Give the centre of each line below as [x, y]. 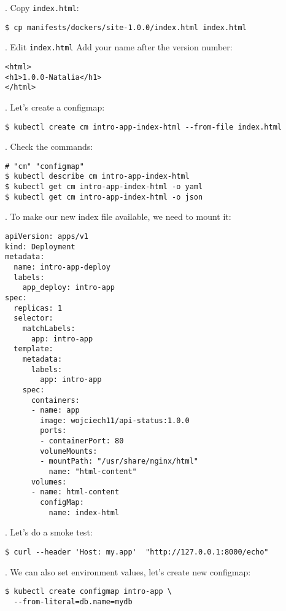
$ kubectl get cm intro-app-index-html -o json [104, 197]
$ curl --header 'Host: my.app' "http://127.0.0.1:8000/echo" [137, 552]
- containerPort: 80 [82, 441]
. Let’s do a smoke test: [49, 532]
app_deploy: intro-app [68, 288]
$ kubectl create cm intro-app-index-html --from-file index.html [144, 127]
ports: [53, 431]
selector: [33, 318]
